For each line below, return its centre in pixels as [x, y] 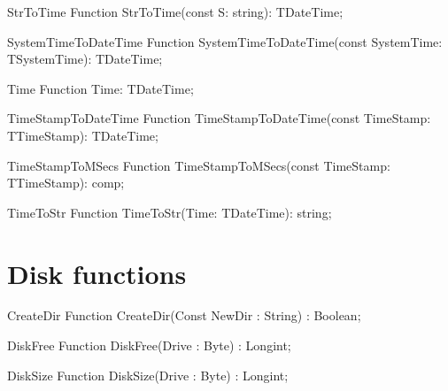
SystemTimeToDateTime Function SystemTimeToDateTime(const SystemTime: [225, 41]
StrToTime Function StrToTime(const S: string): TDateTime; [175, 11]
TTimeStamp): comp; [66, 183]
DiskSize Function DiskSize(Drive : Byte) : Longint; [148, 375]
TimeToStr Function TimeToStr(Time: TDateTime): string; [170, 212]
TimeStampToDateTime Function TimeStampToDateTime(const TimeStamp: [219, 118]
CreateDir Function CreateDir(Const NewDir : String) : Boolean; [184, 315]
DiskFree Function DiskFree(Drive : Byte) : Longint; [149, 345]
